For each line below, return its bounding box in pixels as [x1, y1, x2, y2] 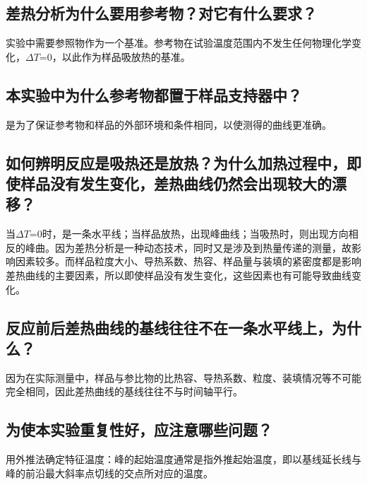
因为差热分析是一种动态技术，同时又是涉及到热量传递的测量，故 [54, 240, 351, 255]
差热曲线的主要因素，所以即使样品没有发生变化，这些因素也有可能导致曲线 [6, 267, 351, 282]
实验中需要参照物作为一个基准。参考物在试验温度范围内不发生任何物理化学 [6, 35, 351, 50]
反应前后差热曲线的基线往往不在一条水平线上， [6, 316, 332, 338]
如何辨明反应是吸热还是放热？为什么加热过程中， [6, 151, 347, 173]
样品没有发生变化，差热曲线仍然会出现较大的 [20, 172, 332, 194]
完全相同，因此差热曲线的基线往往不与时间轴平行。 [6, 384, 243, 399]
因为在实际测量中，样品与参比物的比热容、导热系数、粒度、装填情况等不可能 [6, 370, 361, 385]
